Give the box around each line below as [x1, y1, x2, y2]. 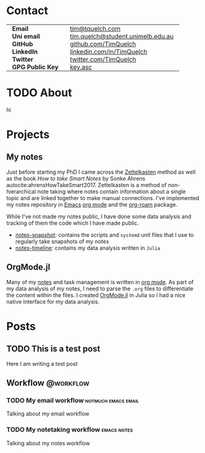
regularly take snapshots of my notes [15, 238, 109, 245]
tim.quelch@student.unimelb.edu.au [70, 32, 174, 41]
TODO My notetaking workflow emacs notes [6, 425, 133, 434]
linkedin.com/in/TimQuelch [70, 47, 147, 56]
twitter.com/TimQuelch [70, 55, 136, 63]
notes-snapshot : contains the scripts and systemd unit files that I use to [15, 231, 194, 238]
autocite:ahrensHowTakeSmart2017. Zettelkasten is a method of [6, 181, 167, 188]
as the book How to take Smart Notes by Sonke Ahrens [6, 174, 146, 182]
